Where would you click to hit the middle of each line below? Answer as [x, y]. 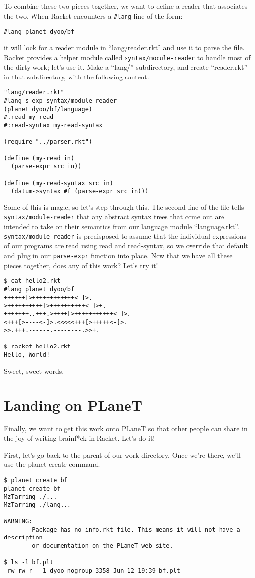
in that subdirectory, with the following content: [77, 76]
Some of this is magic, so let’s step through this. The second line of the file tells [124, 207]
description [23, 538]
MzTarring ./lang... [38, 505]
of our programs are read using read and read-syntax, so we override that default [126, 246]
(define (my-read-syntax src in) [59, 183]
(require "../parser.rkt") [48, 142]
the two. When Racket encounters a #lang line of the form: [93, 16]
